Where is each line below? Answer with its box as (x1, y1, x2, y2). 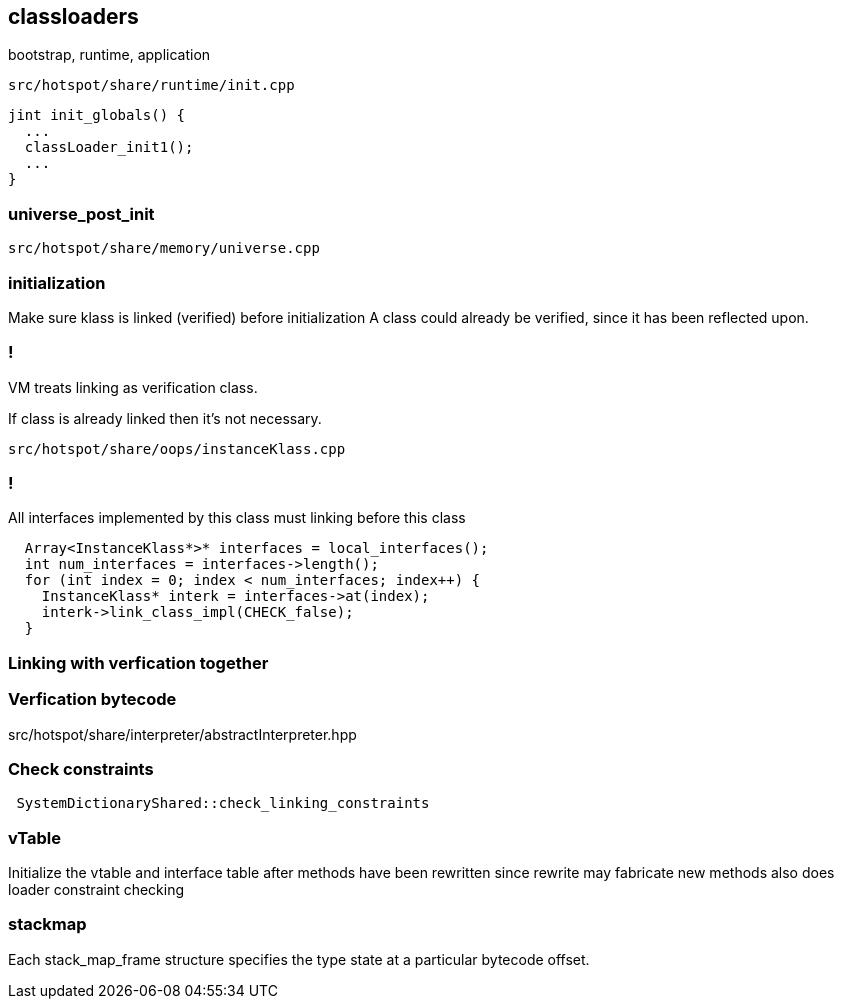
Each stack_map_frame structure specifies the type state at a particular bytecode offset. (8, 950, 590, 968)
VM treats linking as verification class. (8, 378, 258, 396)
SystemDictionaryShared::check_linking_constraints (16, 795, 430, 812)
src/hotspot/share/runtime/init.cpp (8, 77, 295, 94)
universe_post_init (8, 203, 155, 224)
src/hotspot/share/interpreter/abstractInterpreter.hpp (8, 725, 357, 743)
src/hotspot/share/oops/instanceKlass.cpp (8, 440, 346, 457)
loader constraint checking (8, 881, 185, 899)
